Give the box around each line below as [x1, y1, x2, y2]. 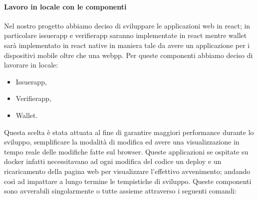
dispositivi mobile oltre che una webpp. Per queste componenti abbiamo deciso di [4, 49, 253, 60]
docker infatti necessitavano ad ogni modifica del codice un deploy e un [4, 156, 222, 166]
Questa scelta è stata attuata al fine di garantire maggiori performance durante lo [4, 126, 254, 137]
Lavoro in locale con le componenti [4, 1, 127, 11]
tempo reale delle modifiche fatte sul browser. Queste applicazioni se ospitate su [4, 146, 249, 156]
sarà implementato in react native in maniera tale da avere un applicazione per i [4, 39, 250, 50]
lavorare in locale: [4, 59, 58, 70]
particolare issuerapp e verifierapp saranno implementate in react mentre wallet [4, 30, 247, 40]
